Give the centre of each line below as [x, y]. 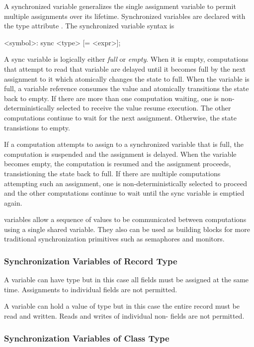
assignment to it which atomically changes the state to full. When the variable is [127, 78]
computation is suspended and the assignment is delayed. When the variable [120, 154]
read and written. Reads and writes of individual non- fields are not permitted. [124, 316]
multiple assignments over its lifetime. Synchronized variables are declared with [125, 16]
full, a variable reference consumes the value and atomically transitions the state [127, 88]
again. [13, 202]
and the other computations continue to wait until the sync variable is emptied [124, 193]
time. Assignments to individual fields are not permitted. [91, 289]
